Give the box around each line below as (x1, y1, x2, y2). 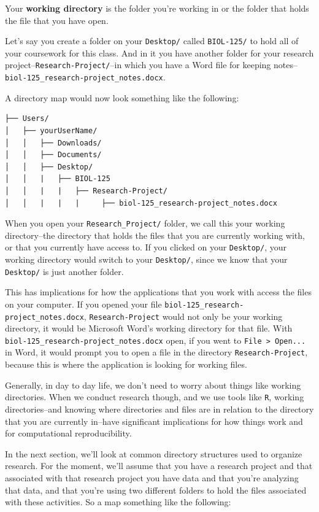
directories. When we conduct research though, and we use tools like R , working (5, 390, 304, 403)
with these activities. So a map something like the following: (5, 495, 231, 508)
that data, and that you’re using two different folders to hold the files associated (5, 483, 307, 496)
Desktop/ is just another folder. (5, 265, 124, 277)
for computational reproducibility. (5, 427, 132, 440)
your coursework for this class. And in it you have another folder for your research (5, 46, 314, 59)
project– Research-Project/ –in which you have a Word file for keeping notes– (5, 58, 298, 71)
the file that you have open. (5, 14, 109, 26)
